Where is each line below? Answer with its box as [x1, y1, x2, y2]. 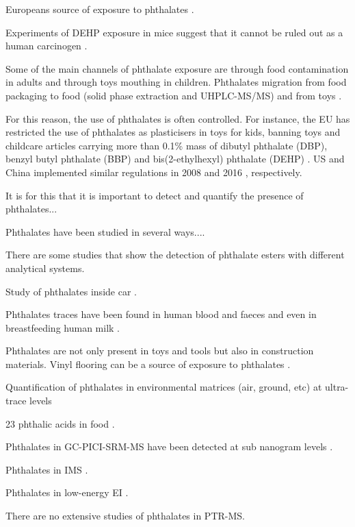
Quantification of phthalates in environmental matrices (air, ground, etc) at [5, 380, 322, 394]
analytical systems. [5, 260, 85, 275]
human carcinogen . [5, 38, 88, 53]
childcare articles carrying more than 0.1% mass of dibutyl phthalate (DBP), [5, 138, 328, 152]
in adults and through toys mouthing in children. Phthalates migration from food [5, 75, 347, 89]
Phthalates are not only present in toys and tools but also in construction [5, 343, 314, 358]
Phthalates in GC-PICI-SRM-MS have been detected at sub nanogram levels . [5, 439, 333, 454]
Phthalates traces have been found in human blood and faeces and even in [5, 307, 317, 321]
